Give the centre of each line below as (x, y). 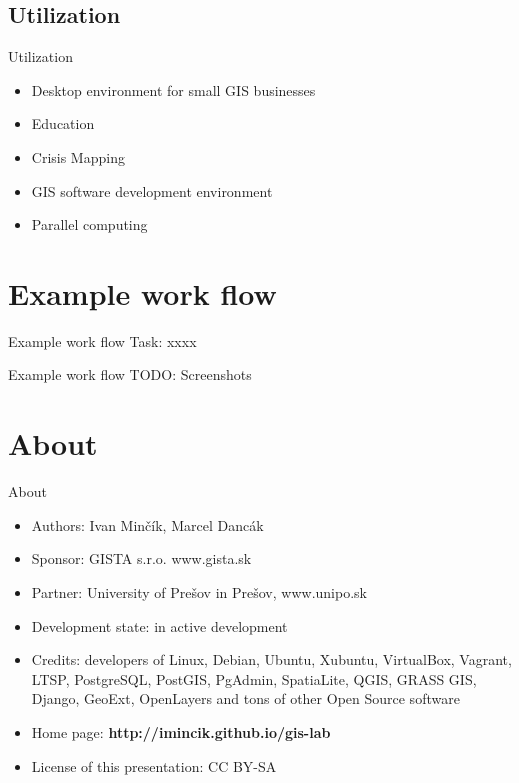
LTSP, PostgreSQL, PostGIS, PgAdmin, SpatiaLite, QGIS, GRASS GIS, (254, 678)
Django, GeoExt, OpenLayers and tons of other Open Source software (245, 698)
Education (63, 123)
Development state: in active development (159, 625)
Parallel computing (89, 224)
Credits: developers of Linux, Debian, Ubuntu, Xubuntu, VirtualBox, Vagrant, (271, 659)
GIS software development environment (152, 190)
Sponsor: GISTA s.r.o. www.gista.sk (141, 558)
